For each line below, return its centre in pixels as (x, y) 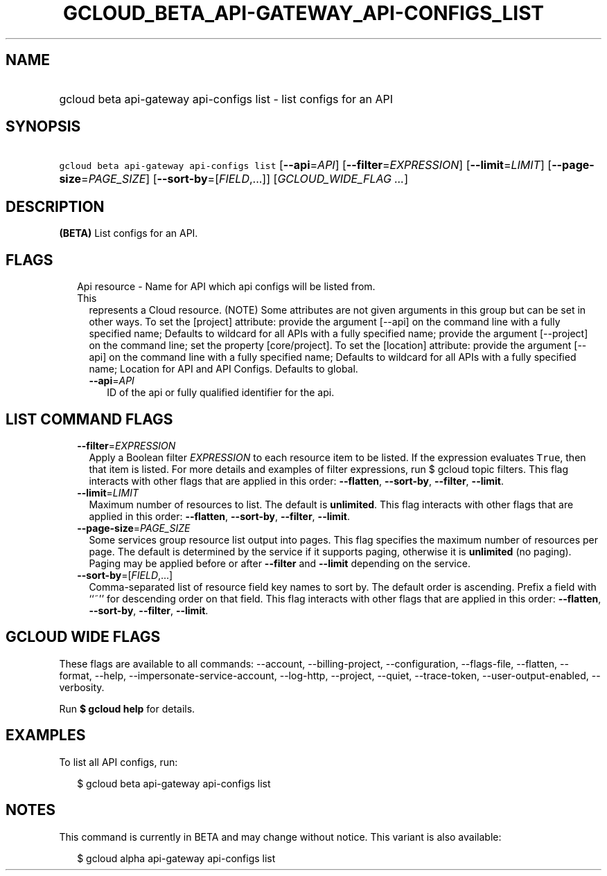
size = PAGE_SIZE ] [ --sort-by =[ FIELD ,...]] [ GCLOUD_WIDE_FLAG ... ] (234, 179)
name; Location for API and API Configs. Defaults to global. (223, 369)
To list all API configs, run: (118, 762)
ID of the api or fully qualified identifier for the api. (221, 393)
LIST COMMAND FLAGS (89, 419)
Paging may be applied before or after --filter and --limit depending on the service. (280, 563)
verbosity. (82, 687)
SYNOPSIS (43, 127)
